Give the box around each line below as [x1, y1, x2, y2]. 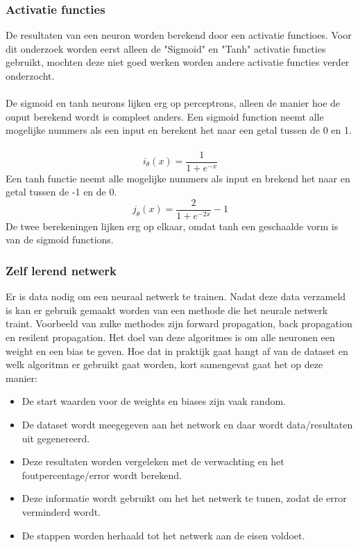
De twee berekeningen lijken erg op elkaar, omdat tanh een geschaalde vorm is [6, 218, 339, 233]
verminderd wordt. [22, 505, 101, 519]
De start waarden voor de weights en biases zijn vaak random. [22, 394, 286, 408]
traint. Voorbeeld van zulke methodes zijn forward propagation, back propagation [6, 316, 352, 331]
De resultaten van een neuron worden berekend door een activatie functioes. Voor [6, 28, 352, 42]
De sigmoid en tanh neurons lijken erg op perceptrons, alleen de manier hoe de [6, 96, 341, 110]
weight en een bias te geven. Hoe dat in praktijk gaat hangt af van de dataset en [6, 343, 348, 358]
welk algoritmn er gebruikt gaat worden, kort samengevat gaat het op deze [6, 357, 323, 372]
